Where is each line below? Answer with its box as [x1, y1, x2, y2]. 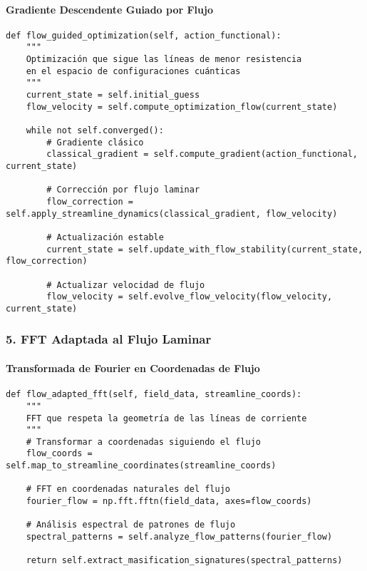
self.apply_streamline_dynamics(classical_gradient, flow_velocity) [6, 208, 338, 219]
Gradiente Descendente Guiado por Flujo [6, 1, 213, 16]
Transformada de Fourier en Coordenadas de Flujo [6, 360, 260, 375]
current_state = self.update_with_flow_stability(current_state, [46, 244, 363, 254]
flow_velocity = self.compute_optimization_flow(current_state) [26, 101, 338, 112]
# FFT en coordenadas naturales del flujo [26, 484, 230, 495]
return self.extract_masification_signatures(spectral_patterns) [26, 555, 343, 566]
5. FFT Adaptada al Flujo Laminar [6, 330, 212, 348]
